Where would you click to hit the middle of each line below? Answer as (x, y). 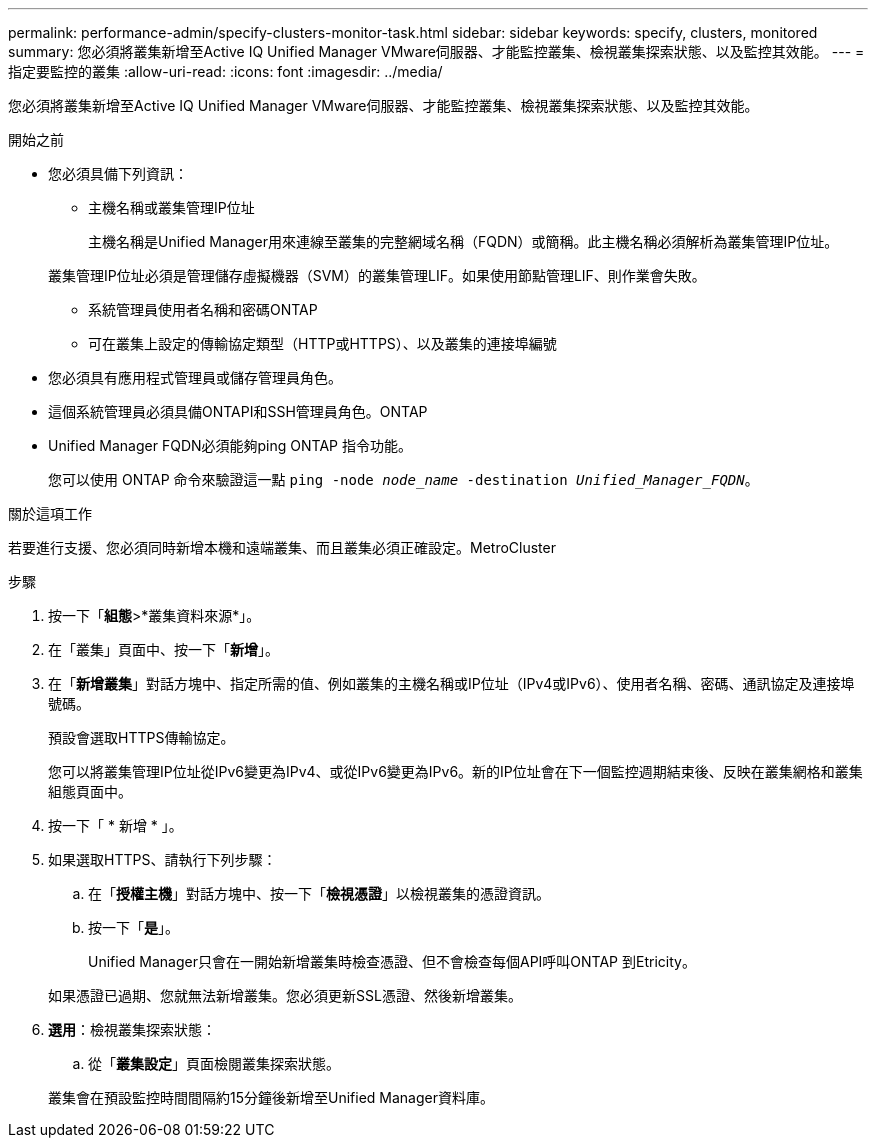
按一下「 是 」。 (133, 927)
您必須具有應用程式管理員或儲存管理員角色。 (195, 377)
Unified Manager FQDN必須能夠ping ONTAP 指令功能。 (230, 445)
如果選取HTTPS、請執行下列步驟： (162, 859)
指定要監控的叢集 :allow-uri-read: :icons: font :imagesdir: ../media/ (225, 71)
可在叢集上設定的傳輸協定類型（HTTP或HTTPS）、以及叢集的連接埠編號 (322, 343)
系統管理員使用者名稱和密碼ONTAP (203, 309)
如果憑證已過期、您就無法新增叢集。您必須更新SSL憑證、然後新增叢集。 (285, 995)
